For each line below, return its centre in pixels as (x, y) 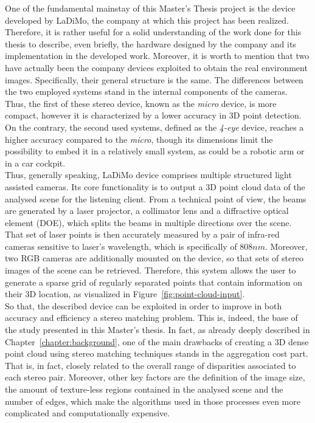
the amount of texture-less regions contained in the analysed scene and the (144, 389)
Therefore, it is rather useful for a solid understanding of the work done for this (153, 32)
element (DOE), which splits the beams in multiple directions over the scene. (148, 222)
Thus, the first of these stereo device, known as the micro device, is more (141, 103)
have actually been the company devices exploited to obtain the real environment (156, 67)
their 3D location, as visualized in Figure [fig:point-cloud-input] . (125, 294)
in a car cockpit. (35, 163)
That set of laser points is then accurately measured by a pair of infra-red (142, 234)
